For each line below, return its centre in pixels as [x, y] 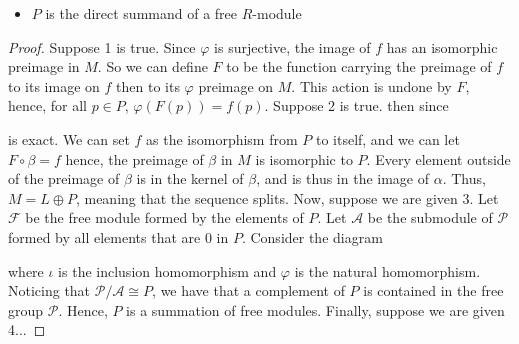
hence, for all [47, 105]
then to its [148, 85]
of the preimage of [64, 178]
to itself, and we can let [387, 138]
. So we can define [152, 66]
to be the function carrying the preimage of [359, 66]
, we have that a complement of [248, 290]
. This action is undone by [371, 85]
